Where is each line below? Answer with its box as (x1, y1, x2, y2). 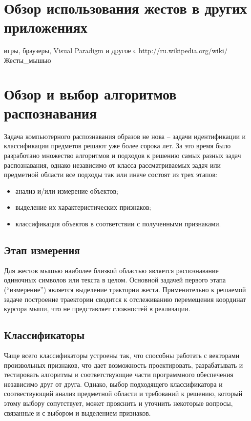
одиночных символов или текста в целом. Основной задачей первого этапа (4, 275, 226, 285)
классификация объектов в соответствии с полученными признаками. (15, 218, 221, 228)
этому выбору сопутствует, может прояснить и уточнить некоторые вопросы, (4, 398, 233, 408)
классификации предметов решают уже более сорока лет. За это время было (4, 140, 231, 151)
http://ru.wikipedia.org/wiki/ (138, 45, 228, 56)
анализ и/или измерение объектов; (15, 185, 118, 196)
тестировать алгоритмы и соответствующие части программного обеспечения (4, 369, 233, 380)
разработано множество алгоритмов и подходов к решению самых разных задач (4, 150, 241, 160)
